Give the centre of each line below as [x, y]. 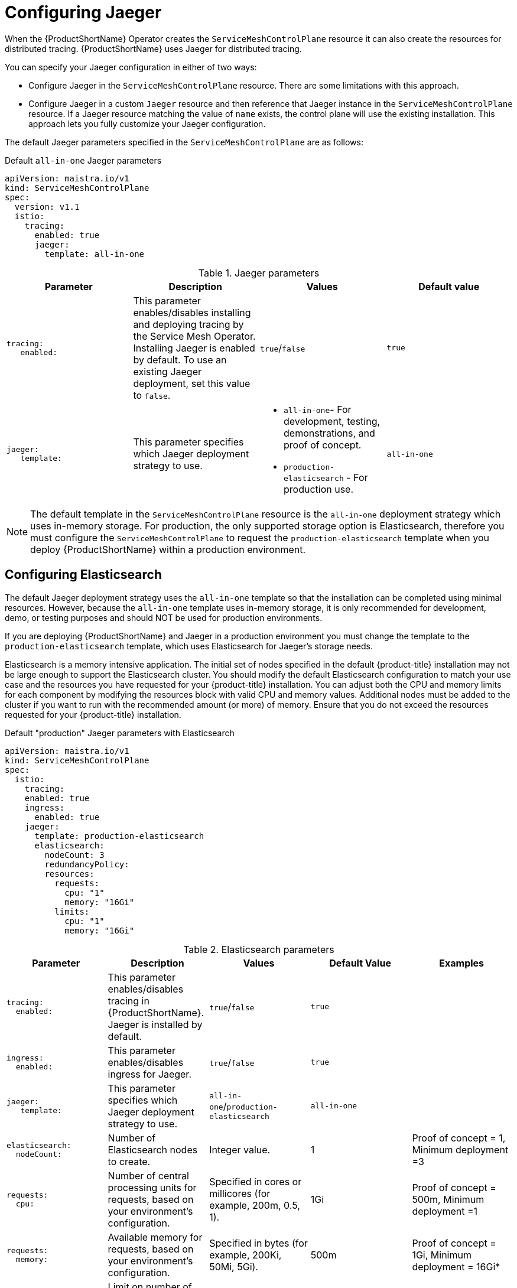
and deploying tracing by [188, 324]
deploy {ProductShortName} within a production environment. [168, 549]
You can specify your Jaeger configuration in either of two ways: [131, 67]
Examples [462, 963]
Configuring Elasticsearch [83, 575]
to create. [129, 1161]
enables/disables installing [192, 312]
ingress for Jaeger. [149, 1074]
